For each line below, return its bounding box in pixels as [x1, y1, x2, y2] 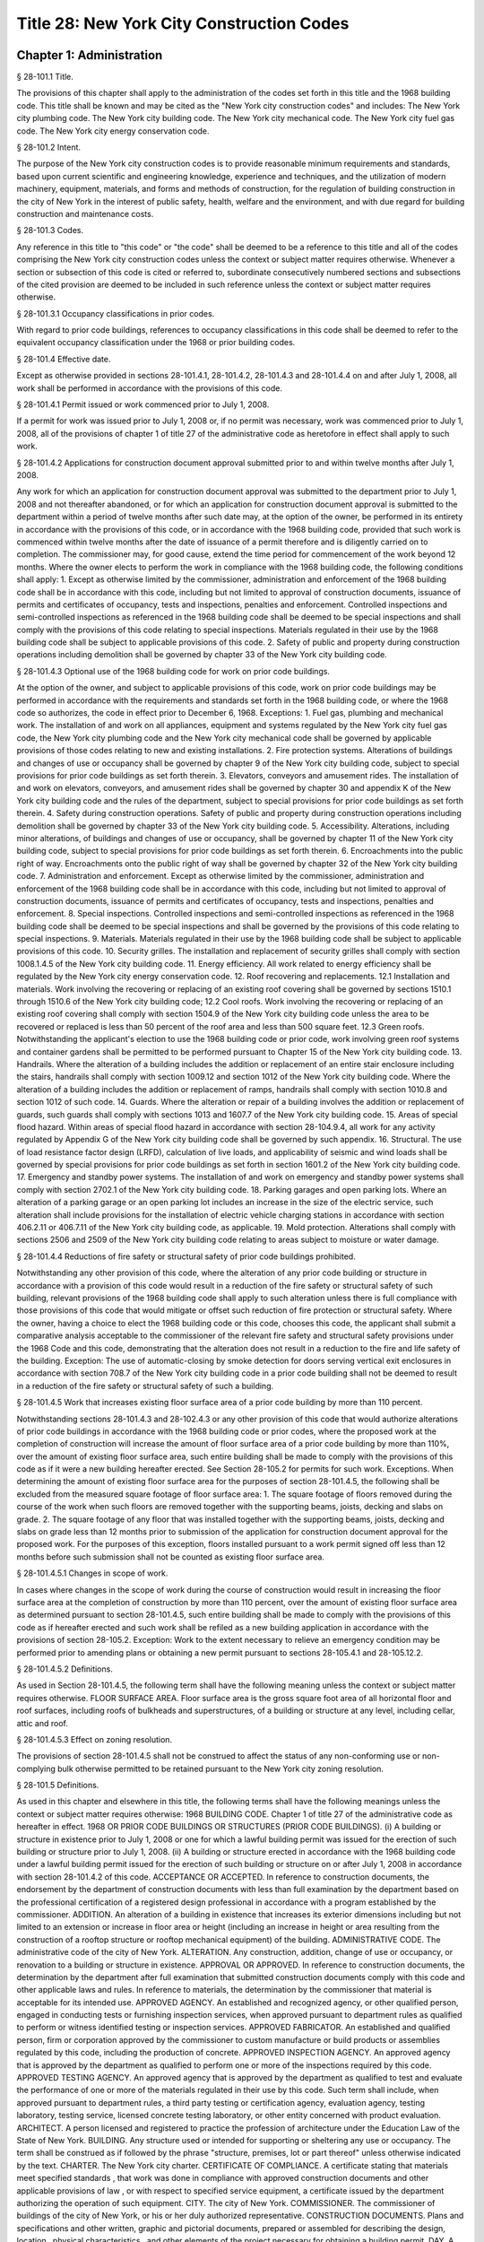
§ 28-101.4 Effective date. [16, 353, 111, 364]
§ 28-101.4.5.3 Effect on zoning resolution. [16, 1734, 173, 1744]
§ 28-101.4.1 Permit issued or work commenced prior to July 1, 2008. [16, 399, 270, 410]
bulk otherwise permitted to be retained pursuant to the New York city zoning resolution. [56, 1763, 385, 1774]
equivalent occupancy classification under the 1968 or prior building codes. [16, 337, 296, 348]
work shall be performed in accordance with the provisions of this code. [16, 382, 282, 394]
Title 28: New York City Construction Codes [16, 13, 350, 33]
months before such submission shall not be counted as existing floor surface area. [16, 1551, 324, 1562]
